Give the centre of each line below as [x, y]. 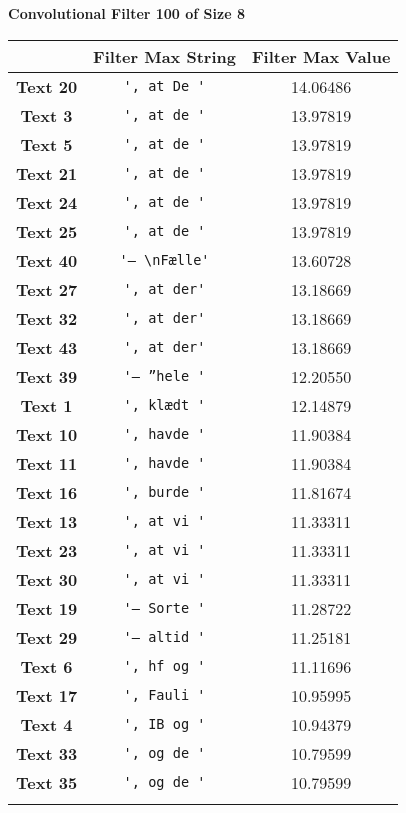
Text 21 [47, 173]
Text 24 [47, 202]
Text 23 [47, 550]
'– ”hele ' [164, 376]
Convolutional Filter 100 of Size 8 [126, 13]
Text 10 [47, 434]
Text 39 [47, 376]
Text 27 [47, 289]
